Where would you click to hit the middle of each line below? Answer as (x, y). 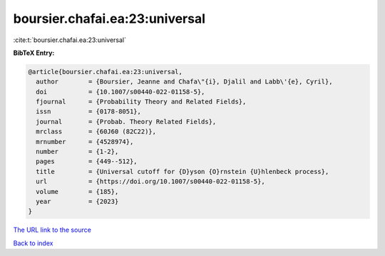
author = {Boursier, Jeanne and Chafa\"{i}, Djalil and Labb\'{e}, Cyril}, (184, 82)
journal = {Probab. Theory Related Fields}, (126, 122)
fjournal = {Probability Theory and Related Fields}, (141, 102)
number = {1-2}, (77, 152)
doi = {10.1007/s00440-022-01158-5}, (120, 92)
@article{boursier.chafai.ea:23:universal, (106, 72)
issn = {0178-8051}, (89, 112)
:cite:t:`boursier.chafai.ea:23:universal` (70, 40)
